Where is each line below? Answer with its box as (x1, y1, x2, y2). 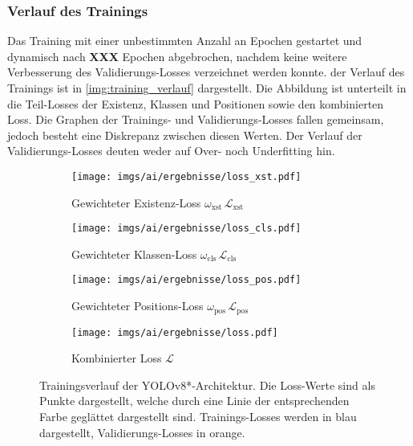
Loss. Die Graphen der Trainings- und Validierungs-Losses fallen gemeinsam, (7, 111, 384, 128)
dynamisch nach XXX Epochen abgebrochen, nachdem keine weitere (7, 47, 347, 64)
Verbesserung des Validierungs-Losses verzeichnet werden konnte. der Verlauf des (7, 63, 405, 80)
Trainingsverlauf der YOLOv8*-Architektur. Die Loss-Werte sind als (39, 376, 375, 393)
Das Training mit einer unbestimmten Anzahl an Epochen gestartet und (7, 32, 362, 49)
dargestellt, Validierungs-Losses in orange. (39, 423, 245, 440)
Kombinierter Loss (71, 350, 162, 366)
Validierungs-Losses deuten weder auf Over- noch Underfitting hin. (7, 142, 335, 159)
